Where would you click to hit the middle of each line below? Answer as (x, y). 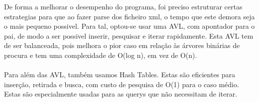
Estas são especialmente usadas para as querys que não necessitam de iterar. (121, 94)
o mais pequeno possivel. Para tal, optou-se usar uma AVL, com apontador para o (129, 26)
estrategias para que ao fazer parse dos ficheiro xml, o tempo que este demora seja (129, 16)
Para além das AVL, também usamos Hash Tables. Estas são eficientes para (120, 75)
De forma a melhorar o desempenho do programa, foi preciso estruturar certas (123, 6)
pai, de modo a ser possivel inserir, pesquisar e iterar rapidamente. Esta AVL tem (129, 35)
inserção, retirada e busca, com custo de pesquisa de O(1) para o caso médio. (122, 84)
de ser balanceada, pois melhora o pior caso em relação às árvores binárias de (122, 45)
